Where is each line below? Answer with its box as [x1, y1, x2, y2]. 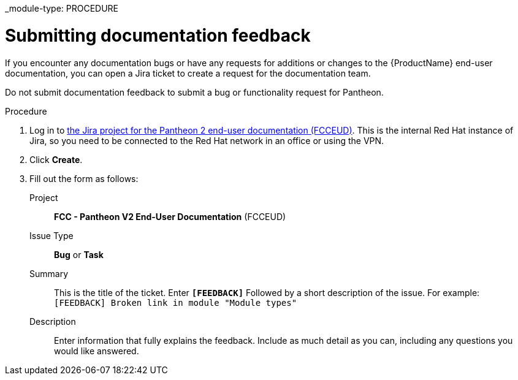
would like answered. [54, 345, 139, 356]
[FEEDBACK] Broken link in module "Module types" [54, 297, 297, 308]
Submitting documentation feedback [5, 25, 311, 46]
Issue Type [29, 230, 74, 241]
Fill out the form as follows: [29, 173, 139, 184]
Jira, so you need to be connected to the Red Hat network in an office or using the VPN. [29, 135, 384, 146]
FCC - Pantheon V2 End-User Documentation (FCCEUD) [54, 211, 286, 222]
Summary [29, 268, 69, 279]
